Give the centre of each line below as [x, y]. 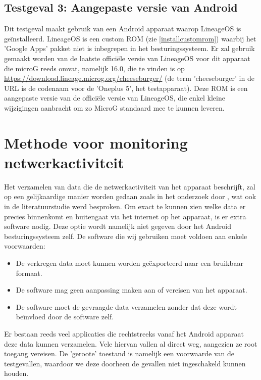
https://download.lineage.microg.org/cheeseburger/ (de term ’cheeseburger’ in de [129, 78]
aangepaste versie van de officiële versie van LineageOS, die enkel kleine [115, 98]
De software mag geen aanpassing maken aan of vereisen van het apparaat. [132, 290]
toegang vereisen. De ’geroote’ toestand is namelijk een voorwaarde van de [119, 353]
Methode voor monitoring [96, 142]
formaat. [29, 273]
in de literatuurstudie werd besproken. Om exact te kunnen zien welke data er [125, 206]
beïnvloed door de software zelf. [65, 317]
